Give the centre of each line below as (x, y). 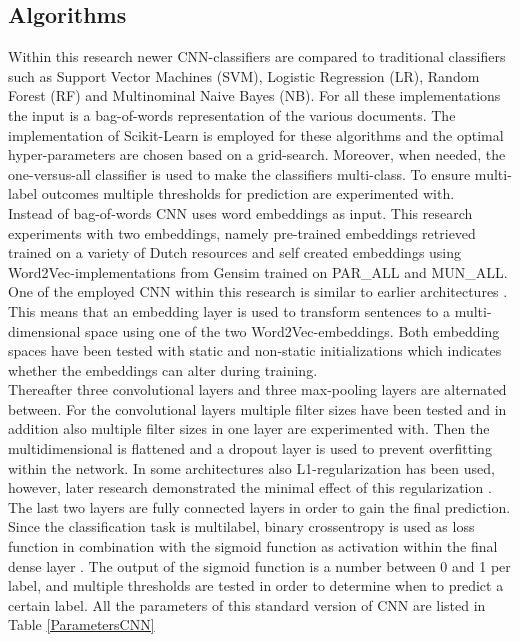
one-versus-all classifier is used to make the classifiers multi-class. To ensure (239, 173)
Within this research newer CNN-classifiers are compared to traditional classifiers (257, 56)
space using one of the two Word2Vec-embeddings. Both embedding (292, 330)
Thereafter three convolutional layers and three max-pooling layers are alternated (257, 389)
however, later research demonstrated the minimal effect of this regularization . (250, 487)
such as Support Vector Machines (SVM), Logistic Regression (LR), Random (244, 75)
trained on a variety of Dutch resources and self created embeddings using (235, 252)
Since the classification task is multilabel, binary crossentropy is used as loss (241, 526)
